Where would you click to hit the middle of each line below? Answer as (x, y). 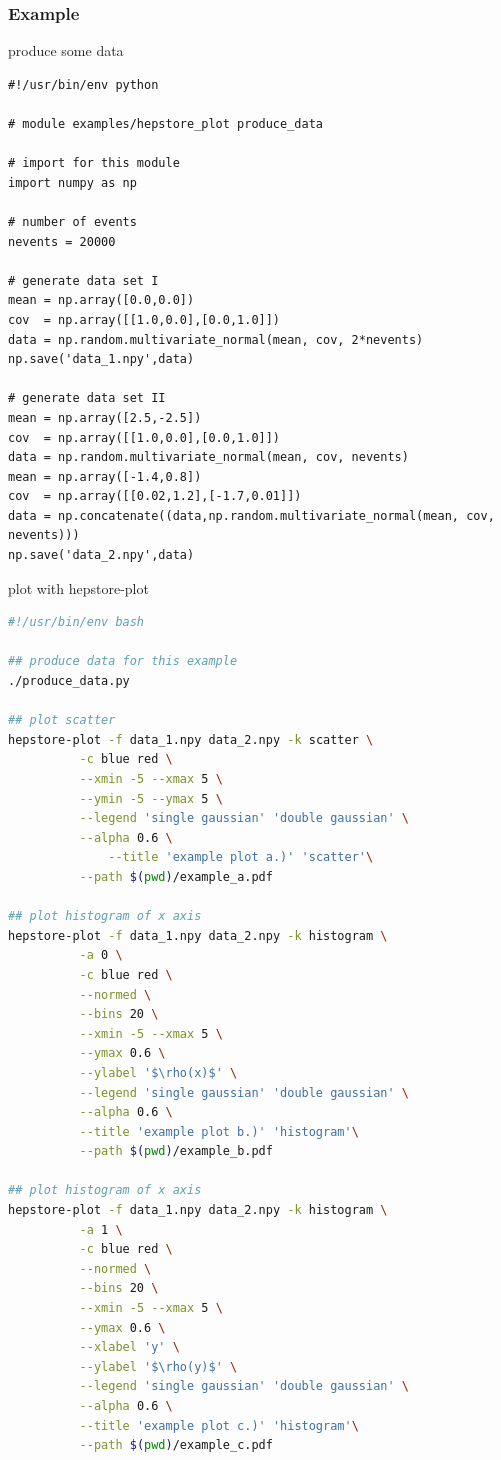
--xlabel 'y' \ (129, 1347)
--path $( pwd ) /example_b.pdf (176, 1151)
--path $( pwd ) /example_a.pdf (176, 876)
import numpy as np (72, 182)
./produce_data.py (69, 681)
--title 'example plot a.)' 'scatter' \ (241, 857)
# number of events (72, 221)
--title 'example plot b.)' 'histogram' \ (219, 1131)
